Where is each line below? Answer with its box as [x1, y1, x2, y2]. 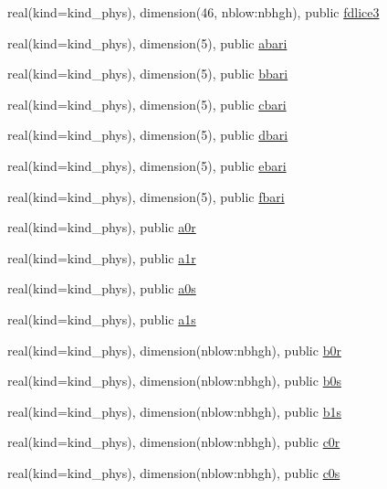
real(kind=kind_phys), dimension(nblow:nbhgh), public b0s [7, 371, 341, 390]
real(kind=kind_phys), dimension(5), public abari [7, 33, 288, 52]
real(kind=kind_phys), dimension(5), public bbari [7, 64, 288, 83]
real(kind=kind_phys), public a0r [7, 218, 196, 237]
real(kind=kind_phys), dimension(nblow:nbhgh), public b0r [7, 340, 341, 359]
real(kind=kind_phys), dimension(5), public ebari [7, 155, 287, 175]
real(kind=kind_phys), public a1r [7, 248, 196, 267]
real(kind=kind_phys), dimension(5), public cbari [7, 94, 287, 113]
